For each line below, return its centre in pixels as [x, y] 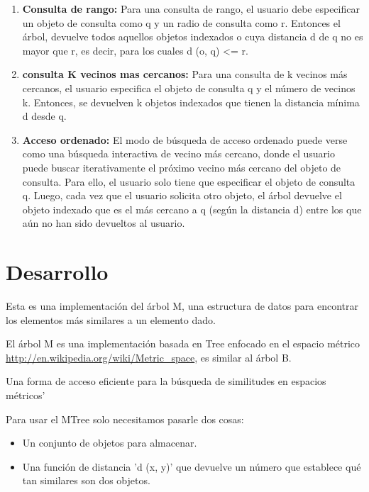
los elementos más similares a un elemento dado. [111, 319]
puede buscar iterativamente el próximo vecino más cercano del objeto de [182, 167]
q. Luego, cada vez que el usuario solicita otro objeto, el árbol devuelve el [182, 195]
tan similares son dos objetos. [86, 480]
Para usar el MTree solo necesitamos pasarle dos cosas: [125, 419]
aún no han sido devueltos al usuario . [104, 223]
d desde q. [44, 116]
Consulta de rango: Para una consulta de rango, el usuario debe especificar [191, 9]
